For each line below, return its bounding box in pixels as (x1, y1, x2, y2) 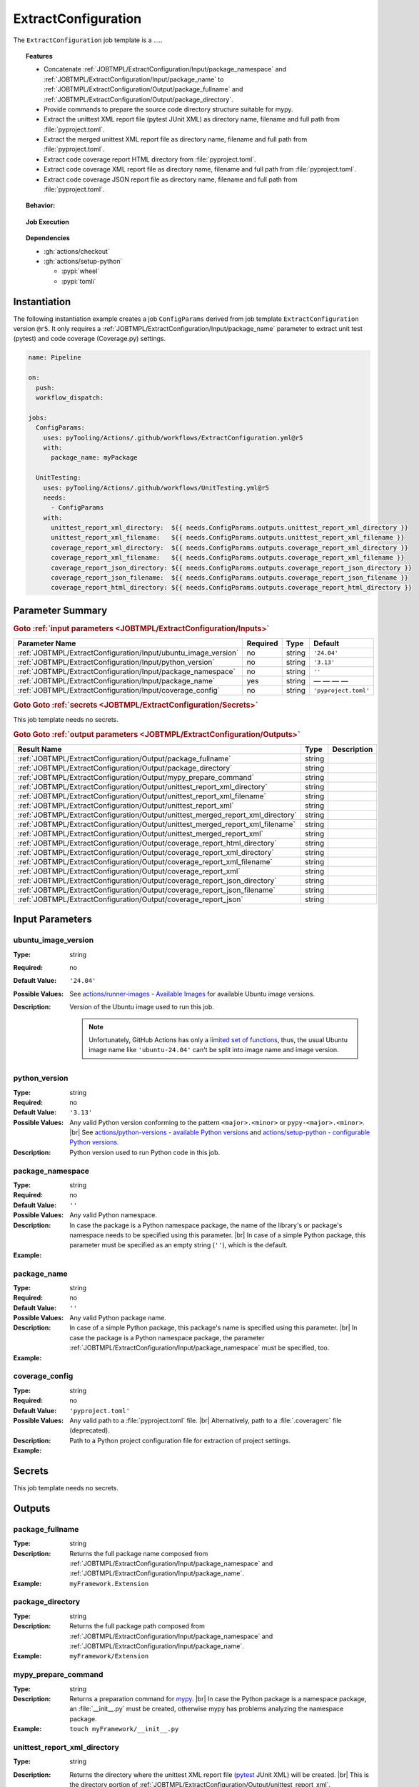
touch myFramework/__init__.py (69, 1725, 179, 1733)
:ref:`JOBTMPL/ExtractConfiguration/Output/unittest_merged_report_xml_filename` (17, 819, 296, 829)
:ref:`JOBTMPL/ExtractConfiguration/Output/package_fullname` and (44, 85, 243, 94)
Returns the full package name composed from (69, 1549, 208, 1558)
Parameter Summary (13, 604, 108, 616)
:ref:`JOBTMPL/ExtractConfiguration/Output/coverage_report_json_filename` (17, 885, 276, 895)
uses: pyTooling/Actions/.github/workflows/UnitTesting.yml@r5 (43, 483, 270, 492)
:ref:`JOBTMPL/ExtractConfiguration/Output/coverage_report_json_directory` (17, 876, 277, 886)
